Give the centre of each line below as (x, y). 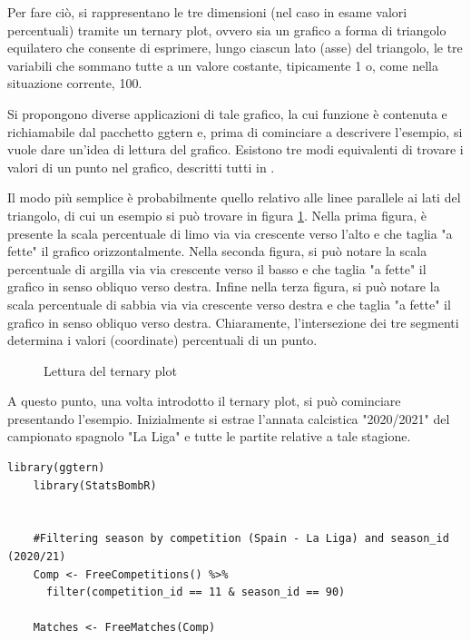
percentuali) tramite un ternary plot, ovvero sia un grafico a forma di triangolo (227, 30)
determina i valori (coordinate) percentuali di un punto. (162, 340)
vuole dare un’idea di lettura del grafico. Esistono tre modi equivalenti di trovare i (235, 149)
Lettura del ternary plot (110, 370)
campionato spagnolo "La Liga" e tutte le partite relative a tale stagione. (209, 436)
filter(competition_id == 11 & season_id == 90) (196, 592)
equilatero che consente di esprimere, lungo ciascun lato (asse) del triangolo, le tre (235, 48)
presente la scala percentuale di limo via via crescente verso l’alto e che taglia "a (230, 233)
